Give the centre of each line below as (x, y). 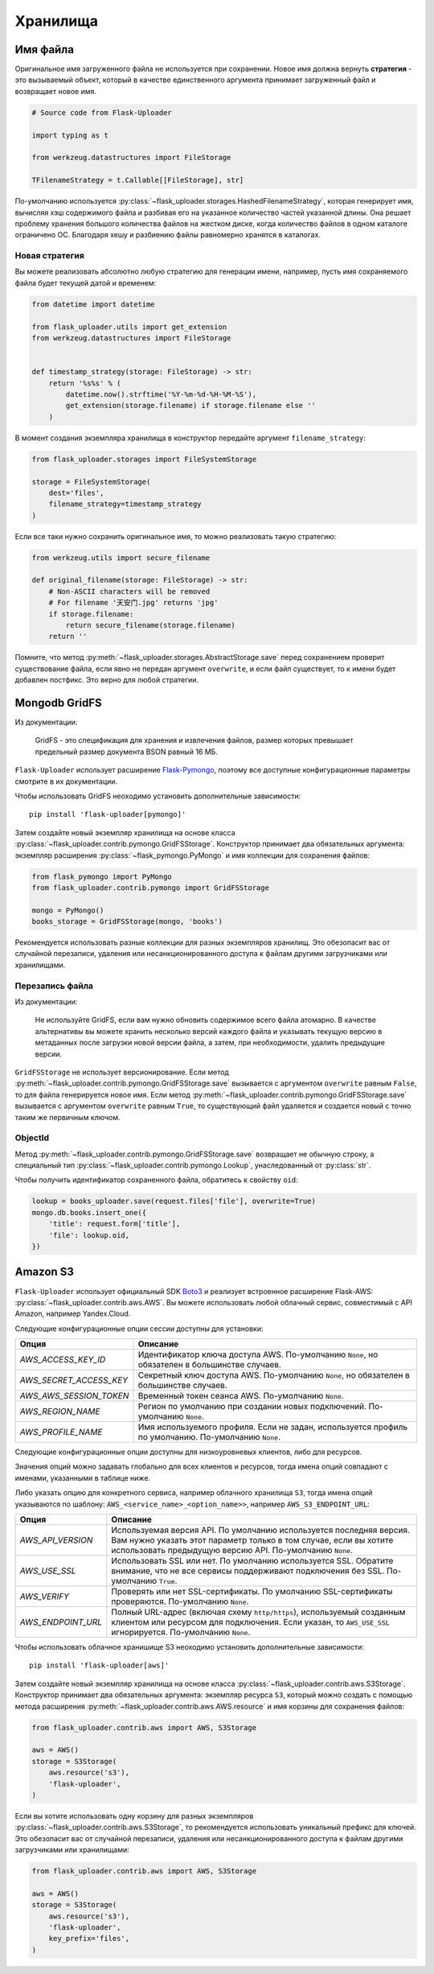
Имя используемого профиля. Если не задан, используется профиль (273, 1427)
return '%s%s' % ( (85, 383)
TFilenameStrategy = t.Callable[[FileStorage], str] (138, 180)
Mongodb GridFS (58, 703)
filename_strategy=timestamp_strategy (125, 504)
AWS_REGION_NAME (60, 1411)
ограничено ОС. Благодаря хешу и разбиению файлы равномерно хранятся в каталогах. (168, 235)
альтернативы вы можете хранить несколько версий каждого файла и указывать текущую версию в (209, 1031)
